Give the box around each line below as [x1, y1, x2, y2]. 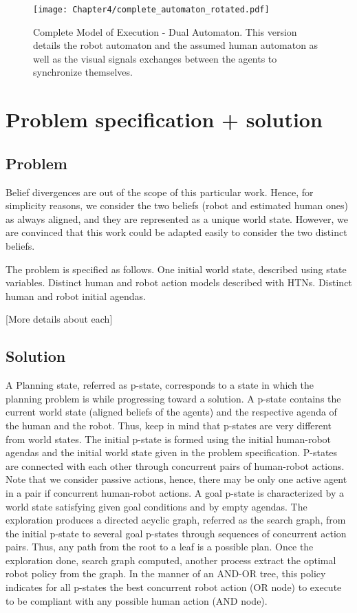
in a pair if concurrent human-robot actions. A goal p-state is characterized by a [6, 485, 345, 499]
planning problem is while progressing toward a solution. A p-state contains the [6, 391, 341, 405]
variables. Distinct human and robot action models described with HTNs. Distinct [6, 275, 352, 290]
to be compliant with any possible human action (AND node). [6, 593, 268, 607]
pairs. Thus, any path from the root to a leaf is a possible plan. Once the [6, 539, 314, 554]
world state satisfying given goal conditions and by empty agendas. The [6, 499, 307, 513]
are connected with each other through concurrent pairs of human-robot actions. [6, 458, 345, 473]
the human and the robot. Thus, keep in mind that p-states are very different [6, 418, 332, 432]
